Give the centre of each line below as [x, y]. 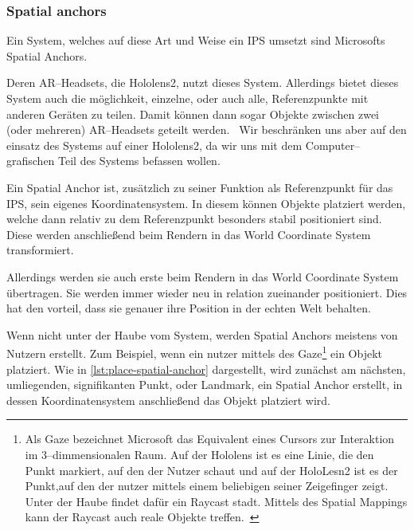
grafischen [31, 161]
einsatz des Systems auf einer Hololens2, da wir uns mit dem [154, 145]
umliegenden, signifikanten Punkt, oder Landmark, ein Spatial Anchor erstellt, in [205, 385]
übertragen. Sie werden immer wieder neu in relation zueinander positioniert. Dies [207, 292]
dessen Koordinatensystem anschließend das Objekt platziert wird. [168, 400]
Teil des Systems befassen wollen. [139, 161]
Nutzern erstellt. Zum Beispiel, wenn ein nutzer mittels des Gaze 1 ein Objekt [195, 352]
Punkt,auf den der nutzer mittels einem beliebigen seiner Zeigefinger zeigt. [207, 486]
